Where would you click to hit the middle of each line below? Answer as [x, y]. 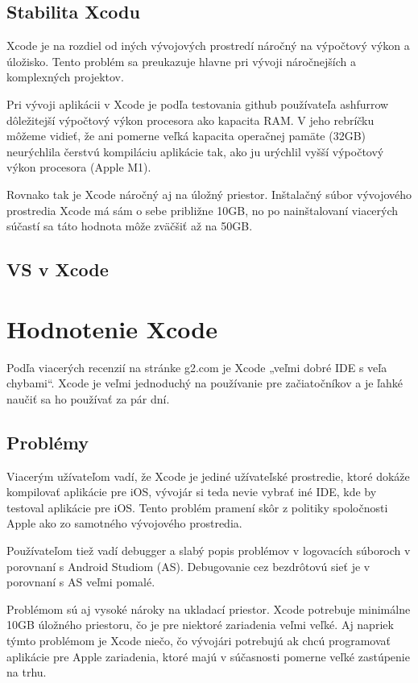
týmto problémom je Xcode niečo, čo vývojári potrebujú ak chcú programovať [199, 640]
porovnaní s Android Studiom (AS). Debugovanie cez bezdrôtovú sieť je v [188, 566]
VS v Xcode [58, 269]
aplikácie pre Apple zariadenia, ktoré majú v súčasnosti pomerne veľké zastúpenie [208, 656]
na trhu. [27, 672]
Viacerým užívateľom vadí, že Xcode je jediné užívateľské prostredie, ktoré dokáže [208, 476]
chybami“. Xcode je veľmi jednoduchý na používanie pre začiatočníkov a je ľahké [205, 383]
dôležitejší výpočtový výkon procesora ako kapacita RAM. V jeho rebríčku [190, 120]
